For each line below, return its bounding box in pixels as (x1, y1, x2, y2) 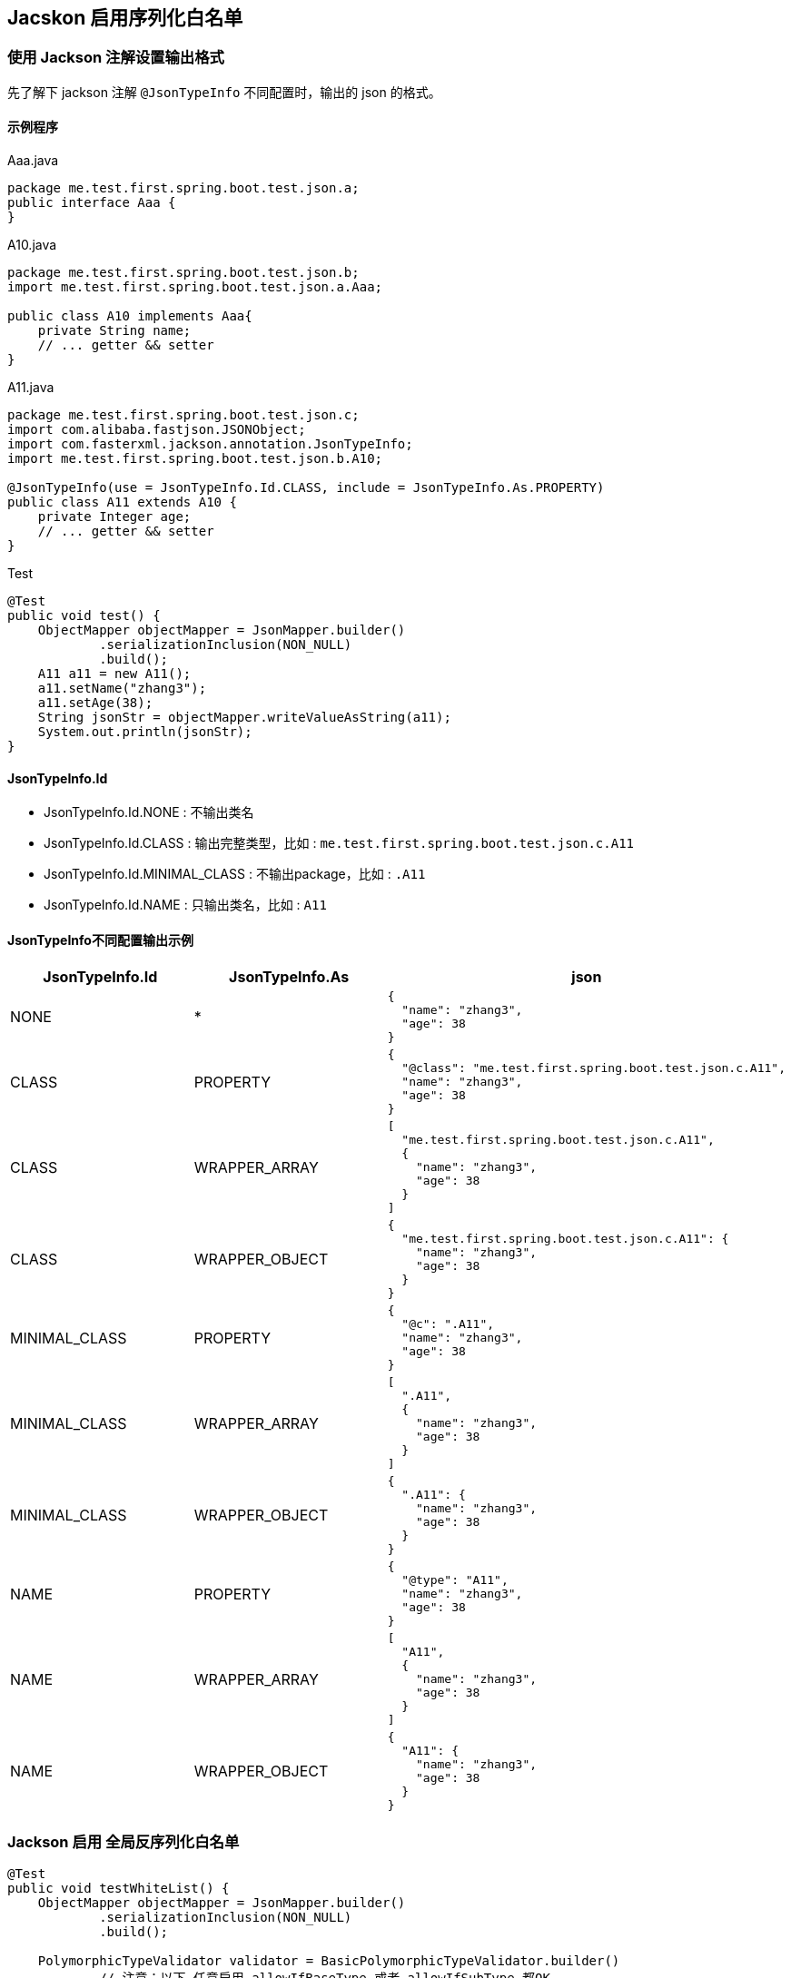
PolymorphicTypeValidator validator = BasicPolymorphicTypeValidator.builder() (37, 1953, 620, 1969)
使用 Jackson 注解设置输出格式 (7, 48, 224, 67)
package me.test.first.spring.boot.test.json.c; (7, 408, 360, 423)
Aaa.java (7, 153, 59, 169)
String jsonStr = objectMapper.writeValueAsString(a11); (37, 710, 451, 725)
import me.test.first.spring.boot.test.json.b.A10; (7, 451, 383, 467)
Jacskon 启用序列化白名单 (7, 6, 243, 29)
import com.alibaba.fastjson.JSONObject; (7, 422, 306, 438)
